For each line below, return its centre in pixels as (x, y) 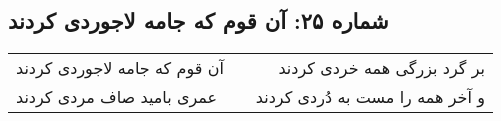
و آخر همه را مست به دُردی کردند (370, 97)
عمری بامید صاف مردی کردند (117, 97)
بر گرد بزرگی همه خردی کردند (381, 68)
